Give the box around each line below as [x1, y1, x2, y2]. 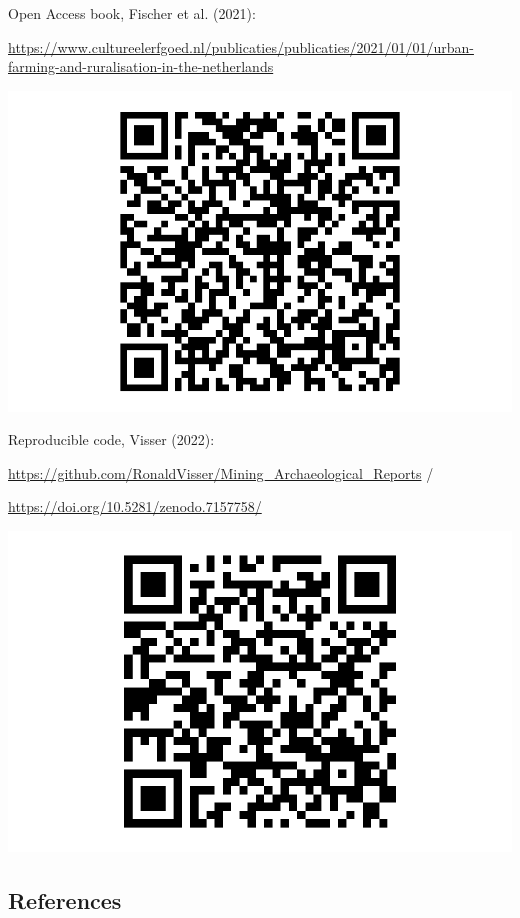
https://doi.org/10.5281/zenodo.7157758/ [8, 496, 262, 517]
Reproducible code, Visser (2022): [8, 429, 215, 450]
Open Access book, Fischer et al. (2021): [8, 3, 256, 23]
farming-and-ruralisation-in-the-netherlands [8, 56, 274, 77]
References [8, 884, 122, 915]
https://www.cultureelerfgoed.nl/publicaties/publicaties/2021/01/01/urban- [8, 36, 474, 57]
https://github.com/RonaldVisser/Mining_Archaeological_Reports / [8, 462, 434, 483]
